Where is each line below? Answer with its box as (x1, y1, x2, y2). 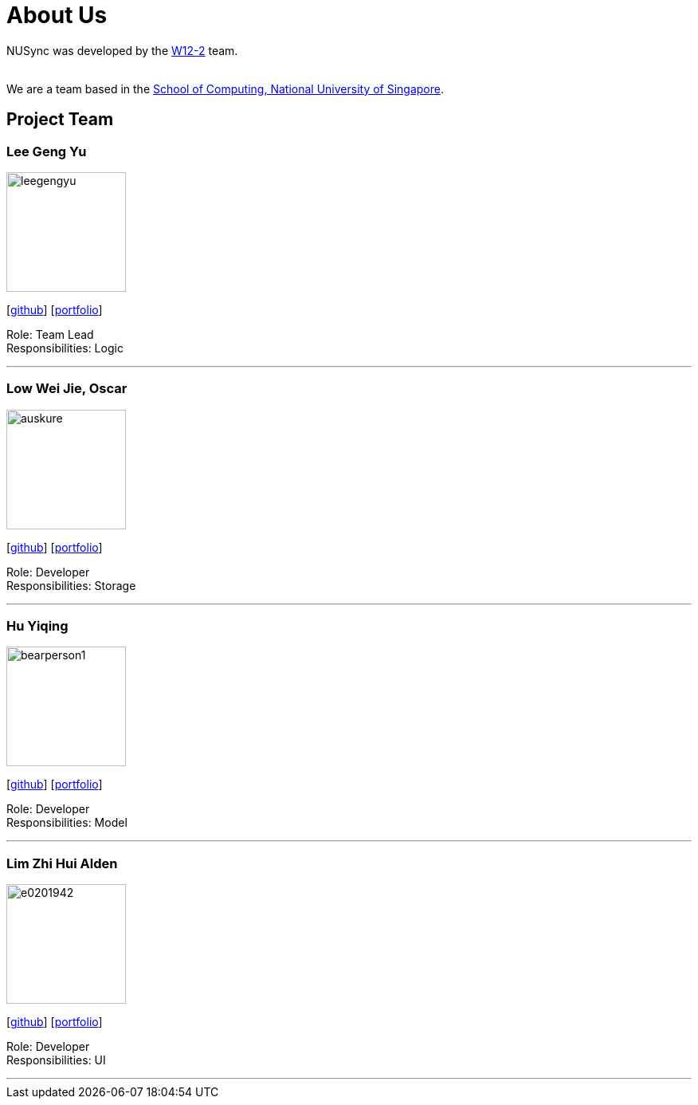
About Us (6, 2, 108, 29)
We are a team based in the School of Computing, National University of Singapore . (6, 81, 445, 96)
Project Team (6, 109, 114, 130)
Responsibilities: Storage (6, 578, 136, 592)
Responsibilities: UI (6, 1053, 106, 1068)
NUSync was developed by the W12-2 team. (6, 43, 238, 57)
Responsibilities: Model (6, 816, 127, 830)
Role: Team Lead (6, 327, 94, 341)
